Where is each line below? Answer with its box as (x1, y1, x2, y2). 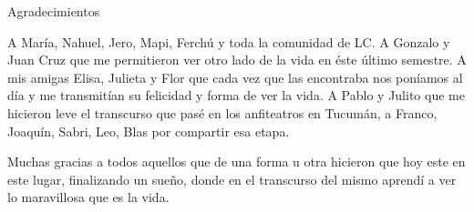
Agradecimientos (7, 2, 100, 20)
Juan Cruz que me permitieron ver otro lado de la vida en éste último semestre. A (7, 50, 467, 69)
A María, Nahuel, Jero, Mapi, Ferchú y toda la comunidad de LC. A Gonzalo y (7, 32, 450, 51)
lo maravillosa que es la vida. (7, 187, 170, 207)
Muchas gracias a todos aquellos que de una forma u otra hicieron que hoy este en (7, 152, 466, 171)
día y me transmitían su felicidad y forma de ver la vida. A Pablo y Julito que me (7, 86, 465, 105)
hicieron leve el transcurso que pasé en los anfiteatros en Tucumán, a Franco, (7, 103, 438, 122)
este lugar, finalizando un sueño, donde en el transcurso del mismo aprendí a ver (7, 169, 457, 188)
